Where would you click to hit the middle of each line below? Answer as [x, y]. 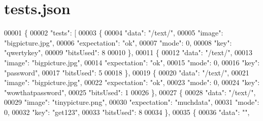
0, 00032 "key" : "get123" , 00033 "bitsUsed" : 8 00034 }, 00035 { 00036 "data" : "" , [127, 112]
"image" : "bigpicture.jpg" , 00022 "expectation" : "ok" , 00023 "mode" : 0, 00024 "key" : [132, 82]
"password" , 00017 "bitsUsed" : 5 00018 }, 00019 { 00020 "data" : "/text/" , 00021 [127, 72]
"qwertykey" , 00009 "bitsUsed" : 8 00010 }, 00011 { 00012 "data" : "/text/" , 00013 [128, 52]
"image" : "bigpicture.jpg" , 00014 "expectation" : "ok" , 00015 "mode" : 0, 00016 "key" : [132, 62]
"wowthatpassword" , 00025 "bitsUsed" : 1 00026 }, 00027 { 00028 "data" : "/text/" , [130, 92]
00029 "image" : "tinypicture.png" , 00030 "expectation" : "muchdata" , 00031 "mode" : [132, 102]
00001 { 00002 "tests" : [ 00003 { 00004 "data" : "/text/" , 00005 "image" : [114, 33]
